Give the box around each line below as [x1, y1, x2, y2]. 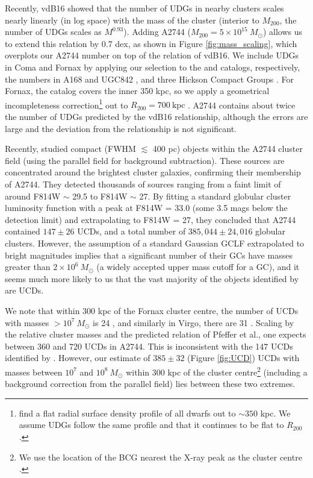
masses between [5, 365, 63, 378]
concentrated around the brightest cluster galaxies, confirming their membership [5, 166, 301, 178]
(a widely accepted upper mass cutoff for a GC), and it [96, 260, 300, 273]
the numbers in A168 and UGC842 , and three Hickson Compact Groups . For [5, 72, 294, 85]
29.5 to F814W [72, 189, 128, 202]
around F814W [5, 189, 61, 202]
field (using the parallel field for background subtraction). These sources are [5, 154, 285, 166]
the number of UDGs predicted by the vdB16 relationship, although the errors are [5, 110, 308, 122]
